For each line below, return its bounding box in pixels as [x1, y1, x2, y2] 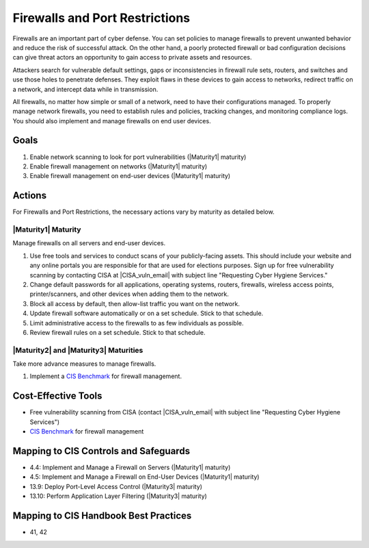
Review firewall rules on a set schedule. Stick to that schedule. [29, 328, 206, 336]
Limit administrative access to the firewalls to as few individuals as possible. [29, 319, 244, 327]
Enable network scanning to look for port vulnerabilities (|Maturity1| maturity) [29, 153, 247, 161]
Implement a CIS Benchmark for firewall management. [29, 372, 182, 380]
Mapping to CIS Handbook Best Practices [12, 510, 192, 522]
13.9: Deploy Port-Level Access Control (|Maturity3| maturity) [29, 482, 203, 490]
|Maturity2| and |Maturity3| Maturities [12, 345, 143, 355]
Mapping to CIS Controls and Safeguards [12, 445, 191, 457]
